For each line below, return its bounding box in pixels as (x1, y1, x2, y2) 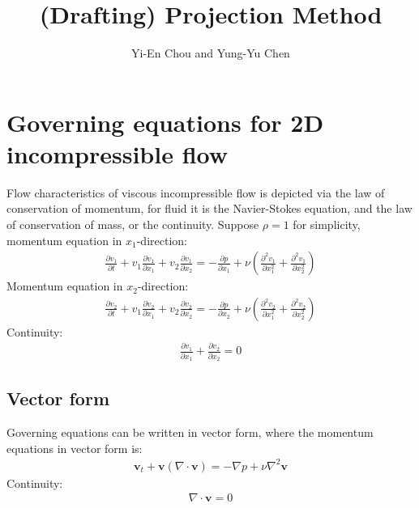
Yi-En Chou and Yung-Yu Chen (131, 44, 290, 61)
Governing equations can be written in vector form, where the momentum (6, 424, 374, 441)
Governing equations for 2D (6, 105, 324, 138)
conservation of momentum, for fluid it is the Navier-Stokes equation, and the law (6, 200, 413, 217)
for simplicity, (293, 216, 361, 233)
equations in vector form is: (6, 439, 143, 456)
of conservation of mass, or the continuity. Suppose (6, 216, 259, 233)
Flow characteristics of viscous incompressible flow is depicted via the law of (6, 184, 385, 201)
